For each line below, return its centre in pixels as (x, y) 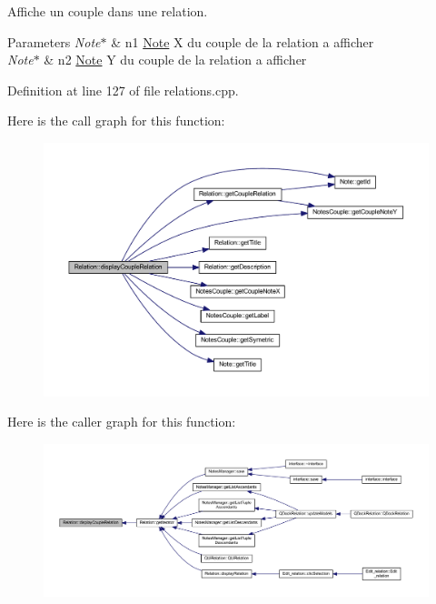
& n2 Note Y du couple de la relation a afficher (175, 60)
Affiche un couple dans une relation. (108, 11)
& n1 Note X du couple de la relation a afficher (243, 41)
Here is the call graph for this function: (116, 121)
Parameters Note (54, 41)
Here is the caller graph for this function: (122, 422)
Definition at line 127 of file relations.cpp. (123, 90)
